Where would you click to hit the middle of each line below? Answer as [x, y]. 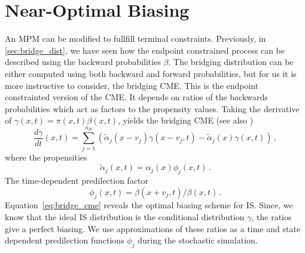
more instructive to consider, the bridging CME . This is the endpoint [132, 85]
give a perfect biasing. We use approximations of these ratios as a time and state [153, 228]
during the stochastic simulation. [198, 240]
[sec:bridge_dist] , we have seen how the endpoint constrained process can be [145, 50]
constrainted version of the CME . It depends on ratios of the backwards [136, 97]
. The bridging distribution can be [231, 62]
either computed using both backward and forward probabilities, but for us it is [151, 73]
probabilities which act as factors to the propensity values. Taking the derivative [152, 108]
